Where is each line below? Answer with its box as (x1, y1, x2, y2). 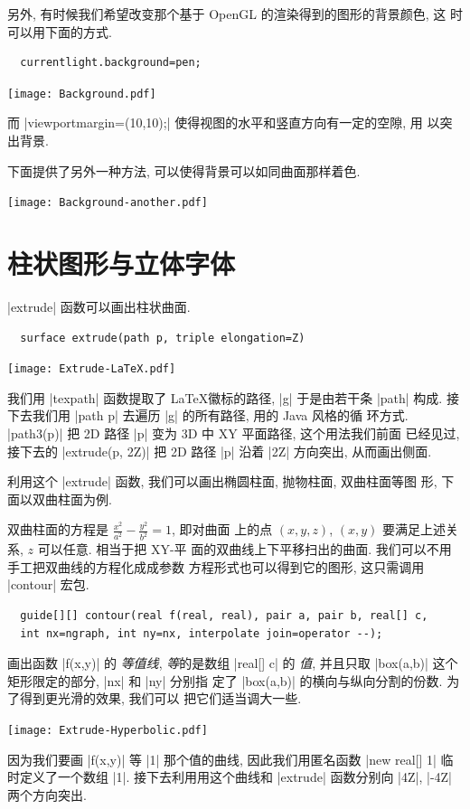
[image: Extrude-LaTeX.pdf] (7, 362, 176, 376)
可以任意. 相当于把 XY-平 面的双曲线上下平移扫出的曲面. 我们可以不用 (37, 540, 452, 559)
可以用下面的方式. (7, 22, 112, 41)
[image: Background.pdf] (7, 87, 156, 100)
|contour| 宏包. (7, 575, 89, 594)
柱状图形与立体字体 (7, 245, 236, 282)
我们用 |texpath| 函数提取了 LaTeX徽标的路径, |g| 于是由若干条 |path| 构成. (7, 388, 443, 407)
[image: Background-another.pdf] (7, 196, 208, 210)
